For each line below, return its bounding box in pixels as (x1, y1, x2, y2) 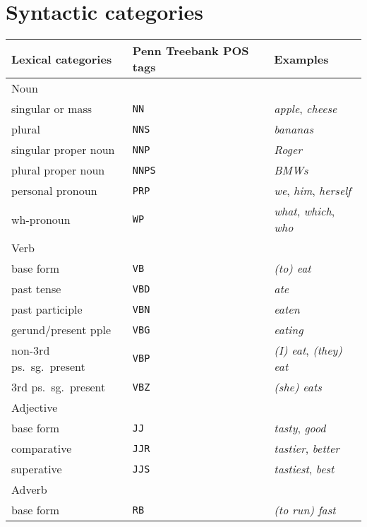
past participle (11, 301, 83, 318)
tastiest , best (274, 461, 335, 478)
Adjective (11, 399, 58, 416)
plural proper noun (11, 162, 105, 179)
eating (274, 321, 303, 338)
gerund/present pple (11, 321, 112, 338)
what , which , (274, 203, 335, 220)
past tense (11, 280, 61, 297)
